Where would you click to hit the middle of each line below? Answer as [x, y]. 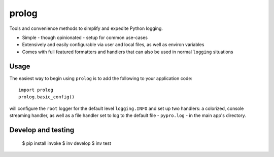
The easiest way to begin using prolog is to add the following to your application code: [101, 78]
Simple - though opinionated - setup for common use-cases [85, 37]
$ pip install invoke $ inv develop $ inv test [67, 143]
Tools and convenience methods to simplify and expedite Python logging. [86, 28]
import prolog [36, 90]
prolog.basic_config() [47, 97]
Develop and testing [42, 130]
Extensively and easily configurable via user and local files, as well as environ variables [113, 45]
